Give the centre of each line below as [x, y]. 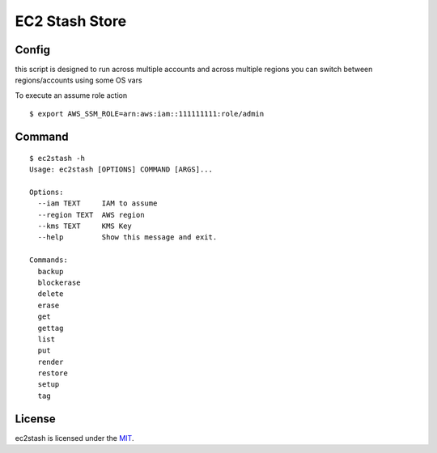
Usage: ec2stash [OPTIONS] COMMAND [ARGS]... [121, 169]
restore [53, 373]
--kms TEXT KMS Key [85, 226]
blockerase [59, 282]
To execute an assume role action [71, 95]
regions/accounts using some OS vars [78, 80]
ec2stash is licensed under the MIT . [74, 438]
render [51, 362]
